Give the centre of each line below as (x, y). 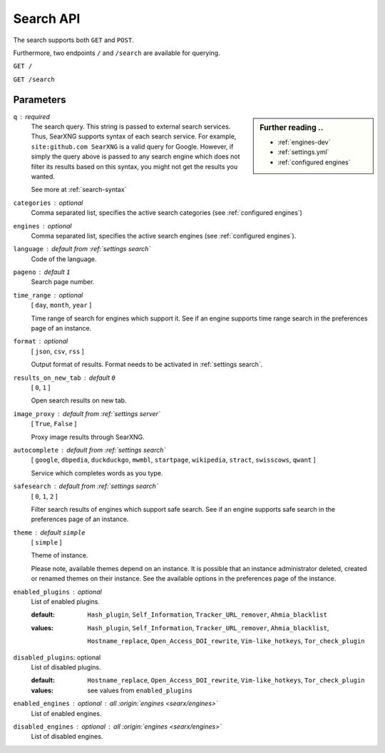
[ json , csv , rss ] (58, 351)
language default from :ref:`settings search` (82, 249)
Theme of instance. (60, 555)
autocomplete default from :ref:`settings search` (89, 450)
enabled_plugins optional (58, 592)
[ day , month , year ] (61, 305)
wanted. (43, 176)
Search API (47, 19)
